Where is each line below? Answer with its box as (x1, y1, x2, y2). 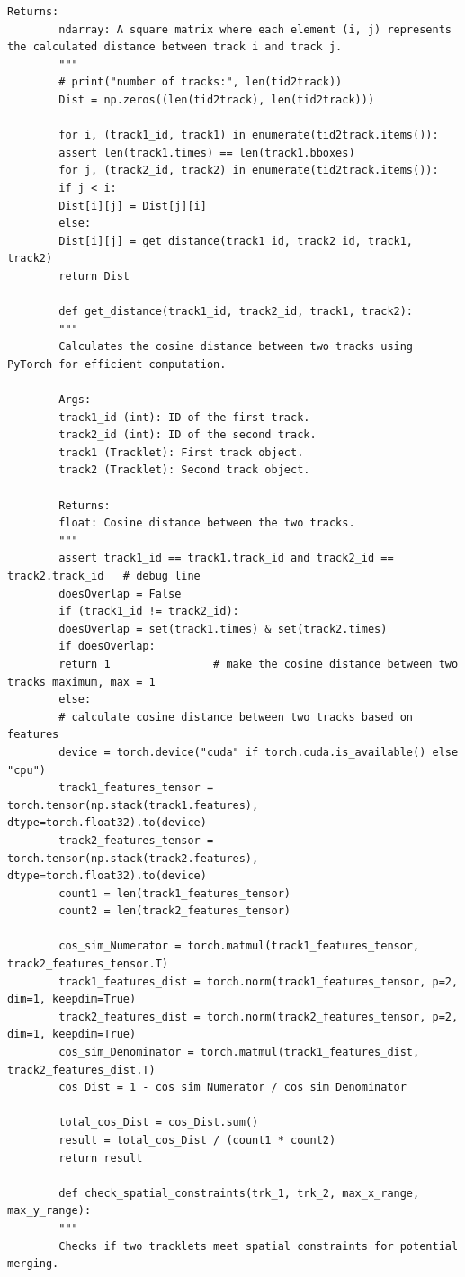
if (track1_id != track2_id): (58, 605, 239, 618)
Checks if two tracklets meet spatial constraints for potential (58, 1239, 459, 1253)
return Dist (58, 269, 130, 283)
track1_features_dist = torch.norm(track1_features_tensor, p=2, (58, 975, 459, 988)
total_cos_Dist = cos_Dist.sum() (58, 1116, 259, 1129)
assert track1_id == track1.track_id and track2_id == (58, 552, 394, 565)
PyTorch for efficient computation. (7, 357, 227, 371)
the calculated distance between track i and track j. (7, 40, 343, 54)
